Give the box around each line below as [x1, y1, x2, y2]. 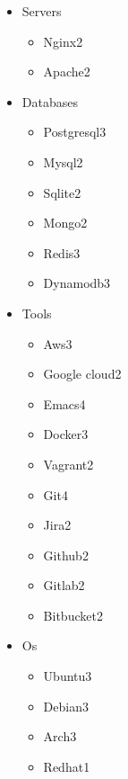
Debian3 [43, 696, 89, 715]
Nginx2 [43, 31, 83, 50]
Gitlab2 [43, 576, 85, 595]
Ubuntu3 [43, 667, 92, 685]
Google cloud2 [43, 364, 122, 383]
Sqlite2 [43, 183, 81, 201]
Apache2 [43, 62, 90, 81]
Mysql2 [43, 152, 83, 171]
